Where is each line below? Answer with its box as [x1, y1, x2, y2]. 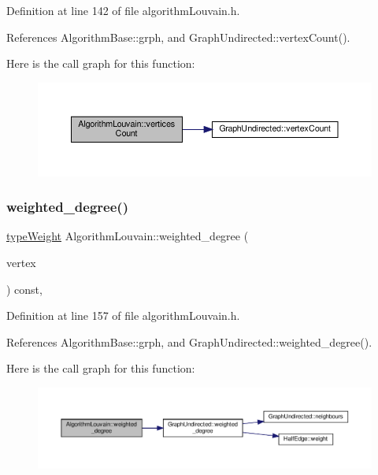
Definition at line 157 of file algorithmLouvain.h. [6, 307, 240, 324]
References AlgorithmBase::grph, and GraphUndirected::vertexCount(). [6, 28, 350, 45]
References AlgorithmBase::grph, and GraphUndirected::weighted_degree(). [6, 333, 372, 350]
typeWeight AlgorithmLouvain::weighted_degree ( [6, 228, 249, 244]
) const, [6, 280, 43, 297]
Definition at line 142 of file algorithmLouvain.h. [6, 2, 240, 18]
